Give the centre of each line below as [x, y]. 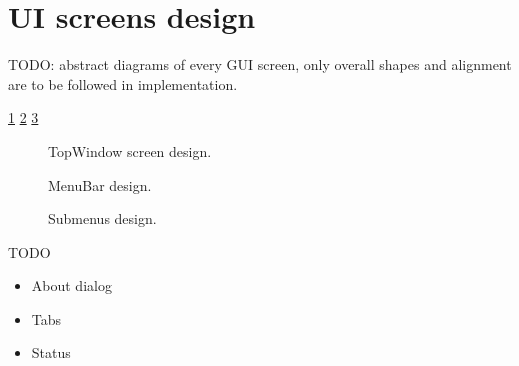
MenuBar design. [100, 184]
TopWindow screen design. [130, 150]
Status [51, 352]
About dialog [71, 285]
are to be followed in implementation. [123, 83]
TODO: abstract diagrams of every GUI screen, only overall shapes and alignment [260, 64]
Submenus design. [102, 218]
